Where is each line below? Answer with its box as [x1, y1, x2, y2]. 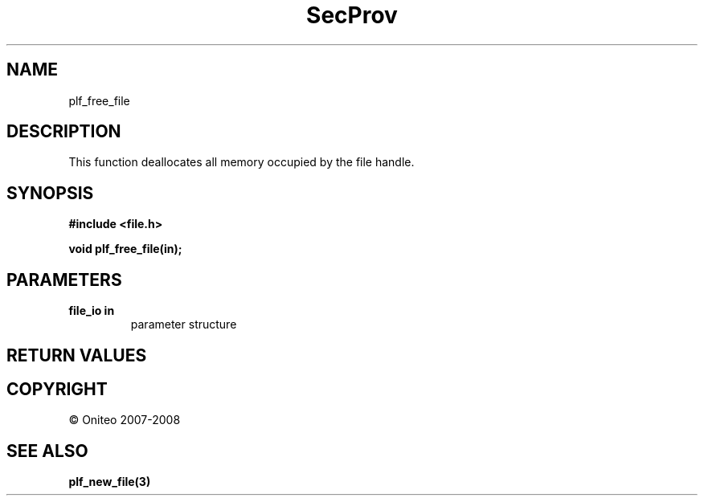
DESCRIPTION [6, 121, 121, 142]
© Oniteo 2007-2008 [68, 413, 181, 427]
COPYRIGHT [6, 378, 108, 399]
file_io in [68, 304, 115, 318]
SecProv [306, 2, 398, 29]
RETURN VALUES [6, 345, 147, 365]
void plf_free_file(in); [68, 242, 182, 256]
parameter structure [130, 317, 237, 332]
